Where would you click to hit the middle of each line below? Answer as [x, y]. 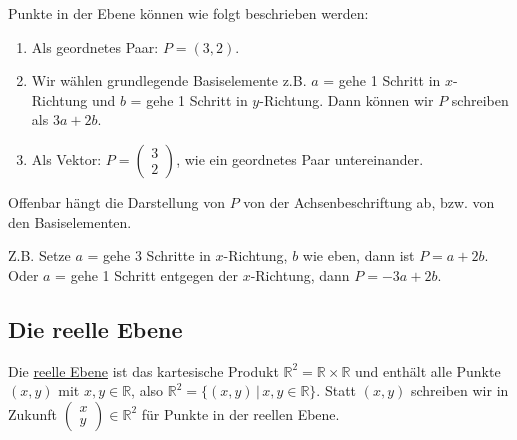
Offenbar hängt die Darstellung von [116, 201]
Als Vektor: [66, 158]
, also [147, 390]
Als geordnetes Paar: [95, 46]
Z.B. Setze [39, 255]
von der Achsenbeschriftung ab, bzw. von [369, 201]
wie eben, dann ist [358, 255]
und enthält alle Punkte [427, 370]
